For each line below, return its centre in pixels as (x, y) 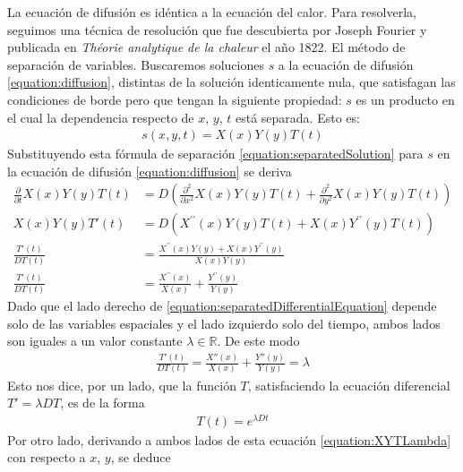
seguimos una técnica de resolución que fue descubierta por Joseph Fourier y (217, 29)
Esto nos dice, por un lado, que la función (122, 385)
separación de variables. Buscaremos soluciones (136, 64)
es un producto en (405, 99)
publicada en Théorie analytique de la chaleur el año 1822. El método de (206, 47)
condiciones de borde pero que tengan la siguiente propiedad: (175, 99)
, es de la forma (103, 403)
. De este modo (258, 341)
